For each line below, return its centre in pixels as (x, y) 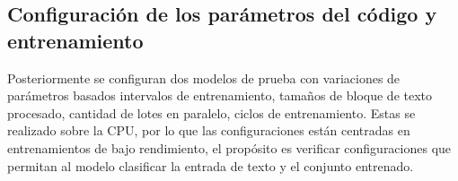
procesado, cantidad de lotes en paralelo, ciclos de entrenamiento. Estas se (211, 112)
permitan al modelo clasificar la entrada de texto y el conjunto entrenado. (211, 165)
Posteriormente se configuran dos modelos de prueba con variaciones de (204, 78)
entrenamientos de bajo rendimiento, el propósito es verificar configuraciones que (229, 147)
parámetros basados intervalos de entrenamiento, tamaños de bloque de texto (220, 95)
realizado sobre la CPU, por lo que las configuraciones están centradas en (209, 130)
